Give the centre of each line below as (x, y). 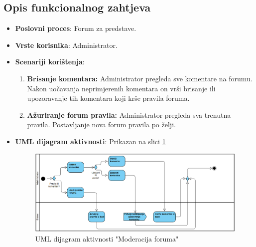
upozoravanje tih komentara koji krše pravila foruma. (108, 98)
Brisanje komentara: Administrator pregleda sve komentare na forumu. (140, 78)
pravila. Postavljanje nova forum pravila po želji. (101, 124)
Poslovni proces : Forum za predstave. (76, 28)
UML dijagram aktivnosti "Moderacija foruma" (107, 238)
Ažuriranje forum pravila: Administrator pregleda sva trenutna (129, 115)
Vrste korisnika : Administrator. (66, 45)
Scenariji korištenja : (50, 62)
